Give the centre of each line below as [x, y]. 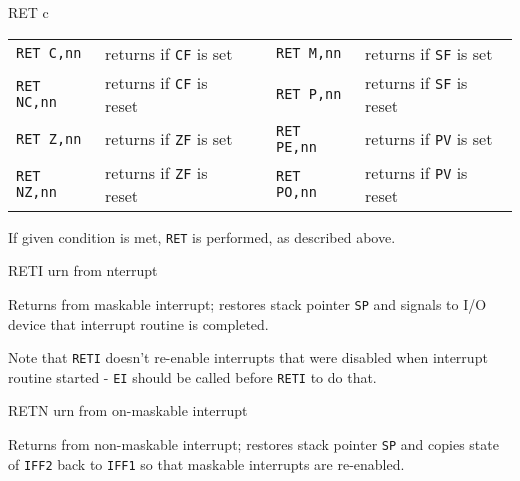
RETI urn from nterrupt [83, 270]
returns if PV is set [429, 139]
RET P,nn [308, 93]
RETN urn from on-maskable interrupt [128, 410]
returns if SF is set [429, 53]
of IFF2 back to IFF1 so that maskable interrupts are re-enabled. [206, 463]
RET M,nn [308, 53]
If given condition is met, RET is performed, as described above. [202, 236]
